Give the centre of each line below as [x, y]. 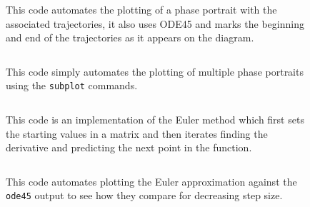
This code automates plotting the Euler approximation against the [151, 181]
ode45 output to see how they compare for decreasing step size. [144, 195]
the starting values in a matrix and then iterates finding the [137, 133]
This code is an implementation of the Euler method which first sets [155, 120]
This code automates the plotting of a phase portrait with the [141, 9]
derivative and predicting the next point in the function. [129, 147]
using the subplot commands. [72, 85]
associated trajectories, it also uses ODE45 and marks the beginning [155, 23]
